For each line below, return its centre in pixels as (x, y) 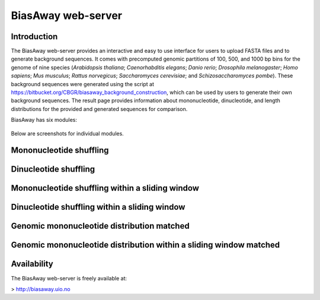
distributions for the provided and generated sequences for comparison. (99, 109)
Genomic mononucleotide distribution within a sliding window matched (145, 245)
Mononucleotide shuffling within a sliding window (105, 188)
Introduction (34, 37)
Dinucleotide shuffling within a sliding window (98, 207)
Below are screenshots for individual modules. (67, 133)
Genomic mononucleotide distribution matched (100, 226)
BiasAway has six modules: (44, 120)
